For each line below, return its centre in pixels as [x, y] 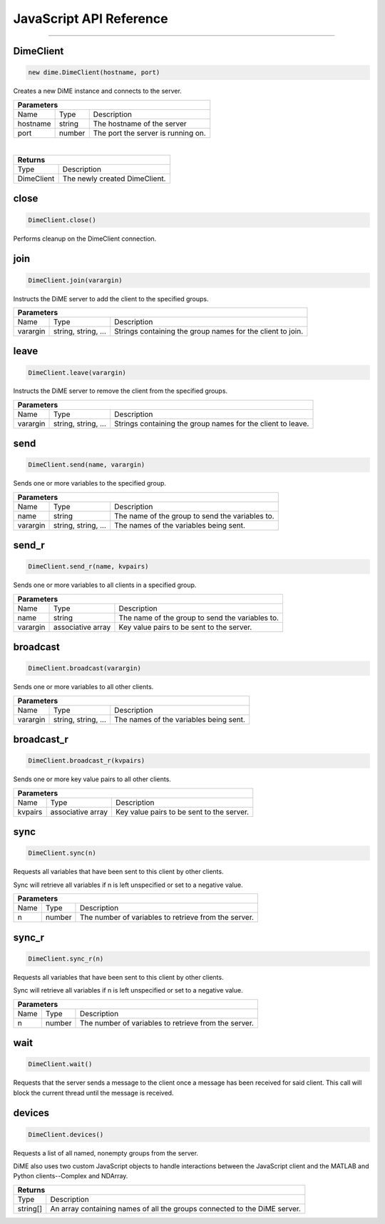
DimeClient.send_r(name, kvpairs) [88, 567]
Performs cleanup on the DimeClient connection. [85, 239]
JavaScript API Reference [91, 19]
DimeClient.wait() [60, 1064]
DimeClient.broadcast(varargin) [85, 668]
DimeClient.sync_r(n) [66, 958]
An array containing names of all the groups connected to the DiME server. [175, 1208]
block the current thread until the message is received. [93, 1093]
